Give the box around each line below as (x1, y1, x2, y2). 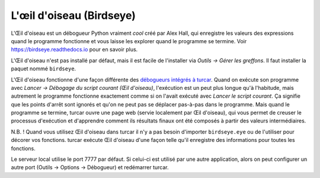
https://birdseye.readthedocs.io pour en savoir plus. (11, 46, 138, 53)
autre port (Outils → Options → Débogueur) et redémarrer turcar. (11, 164, 169, 171)
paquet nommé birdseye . (11, 65, 76, 72)
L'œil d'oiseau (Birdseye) (11, 9, 136, 22)
